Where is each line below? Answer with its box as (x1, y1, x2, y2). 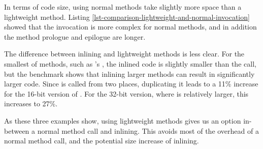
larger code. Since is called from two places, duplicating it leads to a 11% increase (4, 78, 258, 89)
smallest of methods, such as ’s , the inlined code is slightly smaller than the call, (4, 58, 256, 69)
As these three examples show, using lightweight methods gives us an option (4, 115, 241, 126)
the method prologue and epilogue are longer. (4, 31, 146, 42)
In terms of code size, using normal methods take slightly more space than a (4, 2, 242, 12)
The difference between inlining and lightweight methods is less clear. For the (4, 48, 245, 59)
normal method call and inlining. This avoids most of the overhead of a (37, 125, 259, 136)
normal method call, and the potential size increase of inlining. (4, 135, 199, 146)
